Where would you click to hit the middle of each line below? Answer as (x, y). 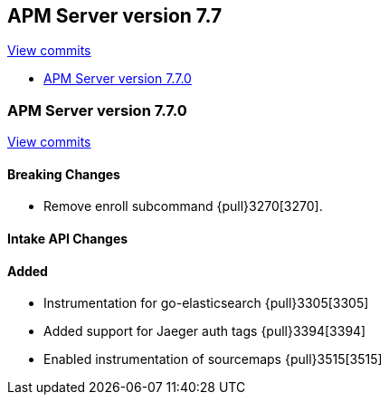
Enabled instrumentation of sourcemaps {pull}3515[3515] (213, 359)
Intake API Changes (68, 239)
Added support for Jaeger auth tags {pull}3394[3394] (205, 331)
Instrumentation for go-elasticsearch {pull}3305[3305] (206, 303)
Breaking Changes (64, 174)
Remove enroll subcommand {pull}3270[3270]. (183, 206)
